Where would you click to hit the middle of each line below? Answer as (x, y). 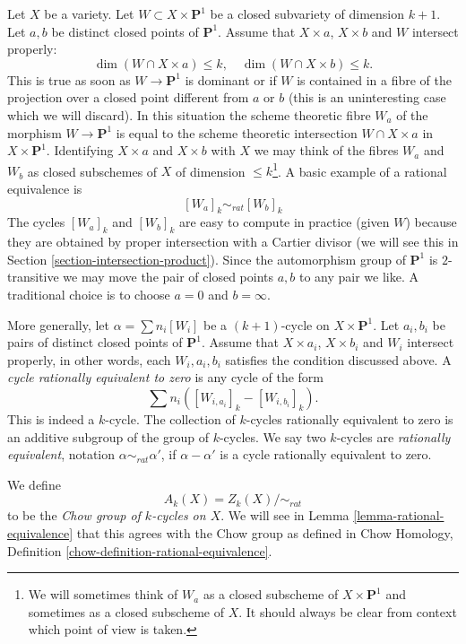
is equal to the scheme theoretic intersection (237, 132)
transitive (33, 277)
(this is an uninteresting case (367, 97)
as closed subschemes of (92, 171)
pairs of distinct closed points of (95, 342)
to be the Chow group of (74, 515)
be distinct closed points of (125, 31)
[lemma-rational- (399, 515)
